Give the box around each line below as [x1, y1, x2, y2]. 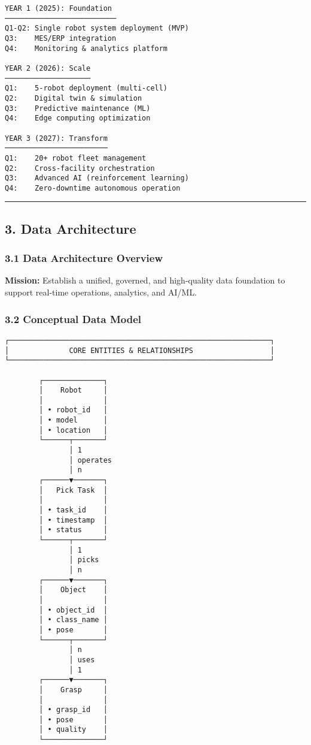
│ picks [69, 556, 99, 565]
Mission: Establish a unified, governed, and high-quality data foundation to [5, 274, 285, 286]
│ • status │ [39, 526, 108, 535]
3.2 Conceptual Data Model [5, 311, 141, 326]
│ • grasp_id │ [39, 705, 108, 714]
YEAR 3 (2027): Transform [5, 134, 108, 143]
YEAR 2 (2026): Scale [5, 64, 91, 73]
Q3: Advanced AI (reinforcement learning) [5, 174, 189, 183]
